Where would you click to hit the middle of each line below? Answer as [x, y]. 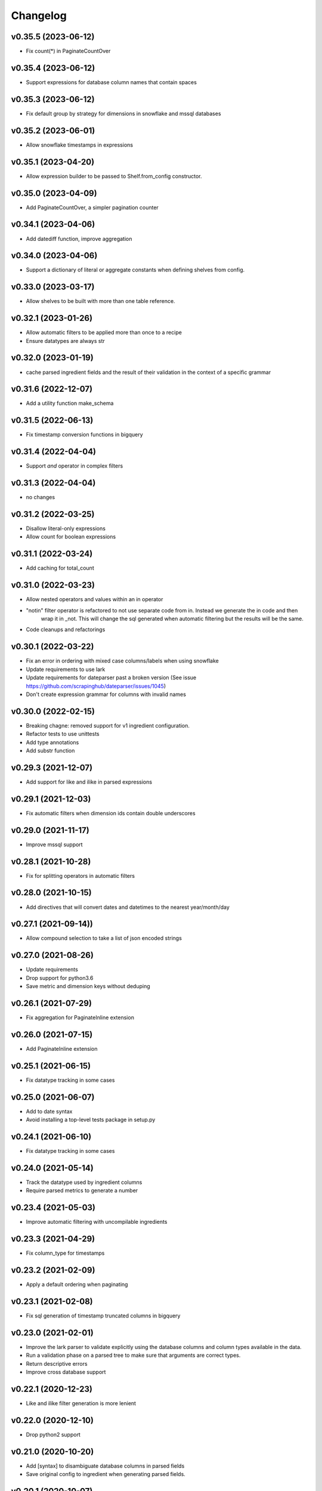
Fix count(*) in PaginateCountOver [68, 51]
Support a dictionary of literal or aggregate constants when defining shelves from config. [135, 270]
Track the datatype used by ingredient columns [84, 1182]
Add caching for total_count [60, 568]
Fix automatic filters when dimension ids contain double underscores [111, 813]
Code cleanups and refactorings [66, 630]
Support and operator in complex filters [75, 466]
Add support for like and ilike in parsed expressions [89, 782]
